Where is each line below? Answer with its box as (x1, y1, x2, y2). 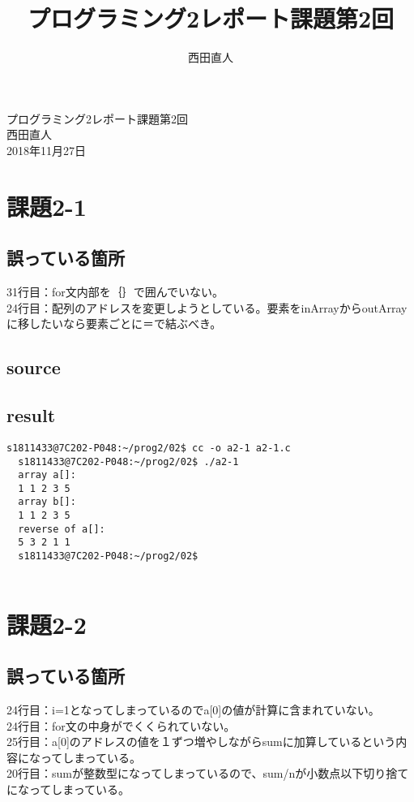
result (6, 403, 56, 428)
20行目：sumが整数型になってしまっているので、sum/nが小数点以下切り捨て (6, 765, 409, 782)
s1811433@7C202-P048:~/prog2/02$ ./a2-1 (18, 455, 239, 468)
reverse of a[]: (18, 523, 105, 535)
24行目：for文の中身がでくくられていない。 (6, 717, 236, 734)
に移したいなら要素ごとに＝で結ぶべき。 (6, 315, 222, 332)
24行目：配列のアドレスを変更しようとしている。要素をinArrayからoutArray (6, 299, 408, 316)
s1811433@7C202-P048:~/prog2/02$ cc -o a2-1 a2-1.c (6, 442, 291, 454)
